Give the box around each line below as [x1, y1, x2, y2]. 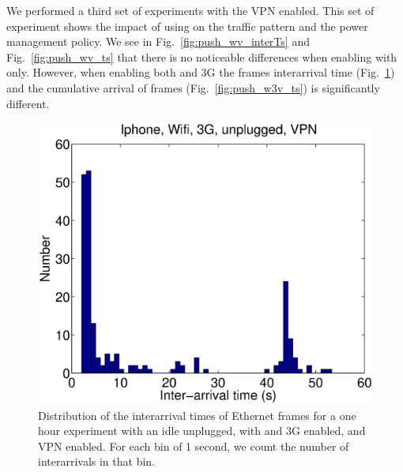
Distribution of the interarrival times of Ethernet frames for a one [38, 406, 356, 423]
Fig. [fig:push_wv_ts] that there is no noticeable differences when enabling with [6, 48, 397, 65]
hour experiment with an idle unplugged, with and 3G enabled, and [38, 422, 366, 439]
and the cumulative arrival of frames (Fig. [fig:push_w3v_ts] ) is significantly [6, 79, 380, 96]
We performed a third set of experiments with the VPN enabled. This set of [6, 2, 375, 18]
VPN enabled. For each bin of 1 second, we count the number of [38, 437, 349, 454]
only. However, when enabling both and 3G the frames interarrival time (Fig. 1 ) [6, 64, 395, 81]
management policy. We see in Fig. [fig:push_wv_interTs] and [6, 33, 310, 50]
